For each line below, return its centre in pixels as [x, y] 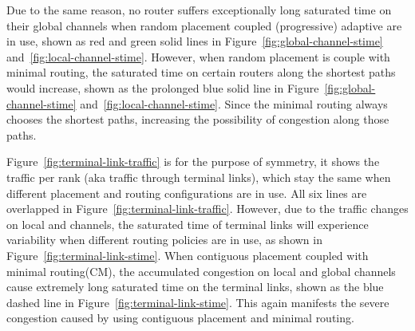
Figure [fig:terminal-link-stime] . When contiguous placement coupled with [188, 255]
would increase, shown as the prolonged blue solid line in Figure [163, 87]
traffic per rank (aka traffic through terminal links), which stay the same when [199, 177]
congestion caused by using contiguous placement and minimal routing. [180, 318]
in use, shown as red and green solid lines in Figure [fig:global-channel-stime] [195, 41]
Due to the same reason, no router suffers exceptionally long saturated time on [199, 10]
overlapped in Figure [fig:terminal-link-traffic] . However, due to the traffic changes [207, 209]
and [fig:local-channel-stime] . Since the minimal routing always [234, 103]
